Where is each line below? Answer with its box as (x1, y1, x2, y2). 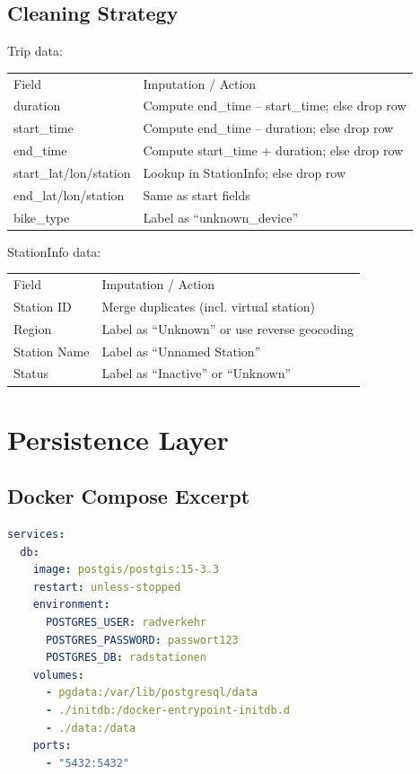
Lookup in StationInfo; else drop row (143, 163, 346, 181)
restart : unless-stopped (32, 580, 181, 594)
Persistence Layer (7, 420, 229, 457)
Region (13, 319, 52, 338)
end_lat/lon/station (13, 185, 125, 204)
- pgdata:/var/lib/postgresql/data (45, 686, 258, 699)
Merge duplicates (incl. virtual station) (101, 296, 315, 315)
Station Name (13, 341, 90, 360)
